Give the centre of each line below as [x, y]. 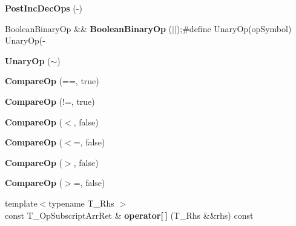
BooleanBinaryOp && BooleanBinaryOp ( [89, 28]
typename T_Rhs [81, 203]
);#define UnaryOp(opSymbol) [234, 28]
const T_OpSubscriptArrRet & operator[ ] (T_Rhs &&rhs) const [129, 215]
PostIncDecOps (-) [44, 8]
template [21, 203]
